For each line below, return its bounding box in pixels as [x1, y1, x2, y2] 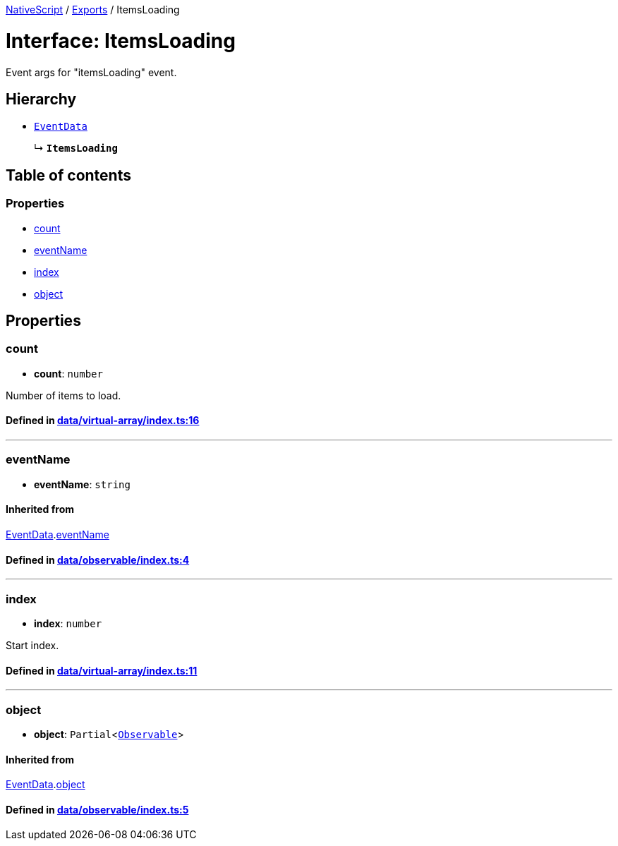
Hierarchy [6, 90, 77, 108]
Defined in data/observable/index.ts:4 [6, 553, 190, 566]
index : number [34, 617, 102, 629]
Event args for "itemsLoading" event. [6, 66, 177, 78]
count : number [34, 367, 103, 380]
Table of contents [6, 166, 131, 184]
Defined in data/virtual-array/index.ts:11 [6, 664, 198, 677]
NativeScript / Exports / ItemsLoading [6, 4, 180, 16]
